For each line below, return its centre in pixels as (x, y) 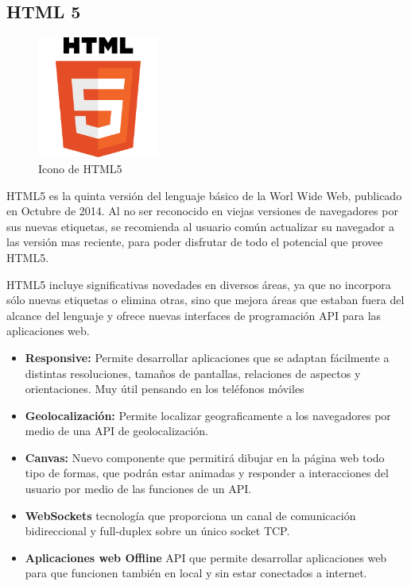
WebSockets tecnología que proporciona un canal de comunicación (190, 515)
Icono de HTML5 (80, 168)
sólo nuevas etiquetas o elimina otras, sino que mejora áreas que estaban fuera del (205, 300)
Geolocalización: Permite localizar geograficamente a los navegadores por (208, 415)
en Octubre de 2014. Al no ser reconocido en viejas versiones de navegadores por (202, 211)
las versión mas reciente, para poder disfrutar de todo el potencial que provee (195, 242)
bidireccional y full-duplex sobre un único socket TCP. (157, 531)
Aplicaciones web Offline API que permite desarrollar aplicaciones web (206, 557)
